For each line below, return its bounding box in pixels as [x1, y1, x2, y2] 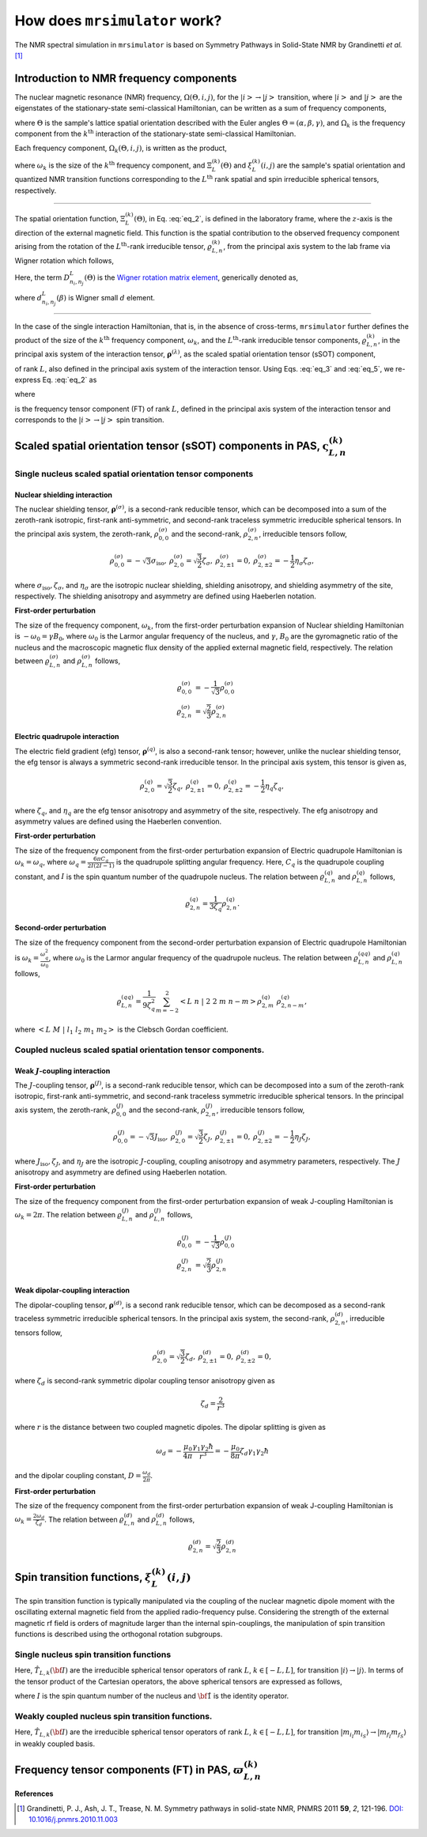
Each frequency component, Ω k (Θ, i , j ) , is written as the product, [14, 143, 227, 155]
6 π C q [93, 855, 109, 864]
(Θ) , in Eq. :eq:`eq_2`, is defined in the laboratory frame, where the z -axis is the [134, 213, 393, 223]
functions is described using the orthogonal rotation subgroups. [14, 1629, 223, 1639]
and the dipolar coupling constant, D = [14, 1471, 142, 1481]
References [14, 1789, 54, 1798]
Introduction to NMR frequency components [14, 71, 237, 85]
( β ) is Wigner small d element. [56, 292, 156, 302]
